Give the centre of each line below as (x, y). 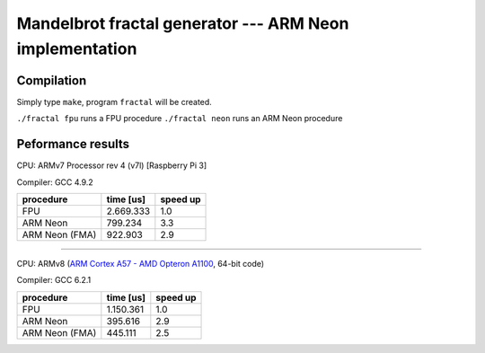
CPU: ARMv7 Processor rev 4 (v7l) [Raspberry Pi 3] (112, 165)
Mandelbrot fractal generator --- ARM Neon (183, 23)
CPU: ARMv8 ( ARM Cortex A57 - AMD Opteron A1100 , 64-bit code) (141, 263)
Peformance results (73, 144)
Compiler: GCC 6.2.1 (54, 280)
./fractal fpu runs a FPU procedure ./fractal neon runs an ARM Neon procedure (180, 119)
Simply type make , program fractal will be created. (115, 101)
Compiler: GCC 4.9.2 (55, 182)
